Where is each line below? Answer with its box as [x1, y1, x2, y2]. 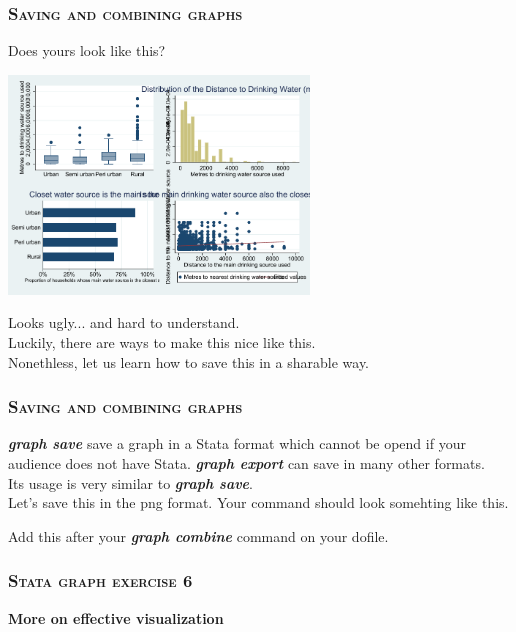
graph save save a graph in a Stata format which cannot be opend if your [8, 433, 466, 454]
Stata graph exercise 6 [8, 568, 193, 593]
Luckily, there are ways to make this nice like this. [8, 331, 316, 352]
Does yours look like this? [8, 40, 166, 61]
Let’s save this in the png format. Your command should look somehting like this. [8, 492, 509, 513]
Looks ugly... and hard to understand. [8, 312, 240, 333]
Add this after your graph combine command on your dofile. [8, 525, 389, 546]
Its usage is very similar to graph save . [8, 472, 253, 493]
